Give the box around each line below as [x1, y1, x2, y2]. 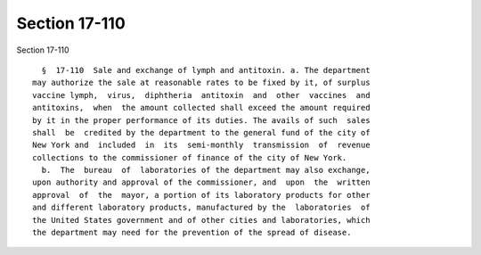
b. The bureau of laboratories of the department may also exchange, [41, 165, 371, 176]
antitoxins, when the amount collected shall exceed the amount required [32, 103, 371, 113]
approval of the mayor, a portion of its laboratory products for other [32, 190, 371, 200]
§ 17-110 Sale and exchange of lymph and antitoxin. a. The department [41, 65, 371, 75]
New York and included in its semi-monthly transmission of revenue [32, 140, 371, 151]
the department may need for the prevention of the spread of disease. [32, 227, 352, 238]
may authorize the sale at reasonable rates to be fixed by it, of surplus [32, 78, 371, 88]
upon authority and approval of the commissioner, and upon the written [32, 177, 371, 187]
